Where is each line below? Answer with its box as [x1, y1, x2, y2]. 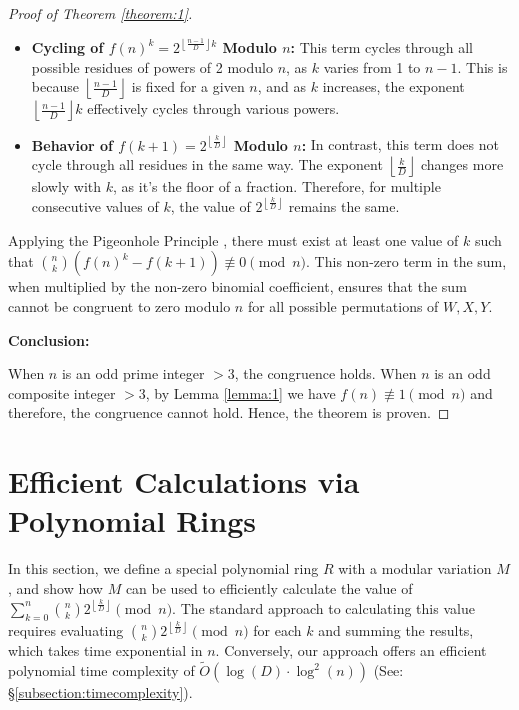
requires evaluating [8, 620, 124, 641]
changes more [420, 154, 504, 175]
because [31, 76, 79, 97]
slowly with [31, 176, 102, 197]
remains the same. [288, 196, 400, 217]
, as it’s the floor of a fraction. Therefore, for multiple [113, 176, 441, 197]
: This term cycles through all [290, 37, 473, 58]
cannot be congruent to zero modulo [8, 296, 231, 317]
